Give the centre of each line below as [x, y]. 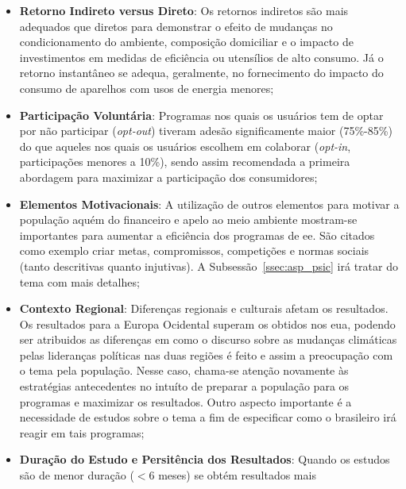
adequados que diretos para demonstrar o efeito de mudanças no [176, 26]
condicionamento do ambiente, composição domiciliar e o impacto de [186, 42]
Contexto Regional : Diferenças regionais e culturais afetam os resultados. [204, 308]
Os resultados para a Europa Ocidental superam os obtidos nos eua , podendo [207, 323]
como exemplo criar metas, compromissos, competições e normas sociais [194, 250]
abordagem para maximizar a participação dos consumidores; [168, 177]
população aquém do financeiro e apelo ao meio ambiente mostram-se [188, 219]
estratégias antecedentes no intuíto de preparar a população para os [184, 386]
